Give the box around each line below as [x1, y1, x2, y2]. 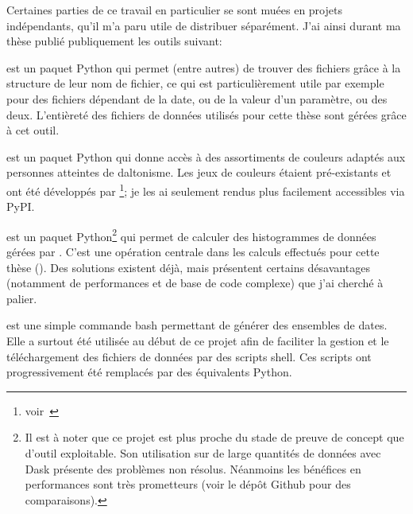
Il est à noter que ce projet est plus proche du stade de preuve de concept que [25, 429, 404, 446]
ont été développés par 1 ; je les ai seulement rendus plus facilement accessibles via [6, 180, 405, 199]
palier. [6, 290, 37, 306]
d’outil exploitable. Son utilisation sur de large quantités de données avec [25, 444, 381, 461]
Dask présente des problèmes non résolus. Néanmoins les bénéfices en [25, 460, 361, 477]
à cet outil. [6, 122, 60, 138]
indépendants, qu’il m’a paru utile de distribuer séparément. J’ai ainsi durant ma [6, 17, 401, 33]
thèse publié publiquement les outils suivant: [6, 33, 222, 49]
